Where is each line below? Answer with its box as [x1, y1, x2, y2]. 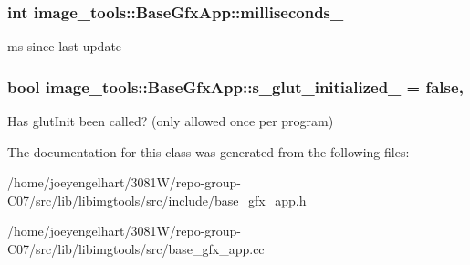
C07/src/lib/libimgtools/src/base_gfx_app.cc [7, 239, 265, 258]
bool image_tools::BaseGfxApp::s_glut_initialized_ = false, [7, 75, 464, 98]
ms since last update [7, 37, 122, 56]
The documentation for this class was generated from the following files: [7, 142, 410, 161]
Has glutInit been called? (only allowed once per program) [7, 111, 334, 131]
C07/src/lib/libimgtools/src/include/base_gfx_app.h [7, 190, 307, 209]
